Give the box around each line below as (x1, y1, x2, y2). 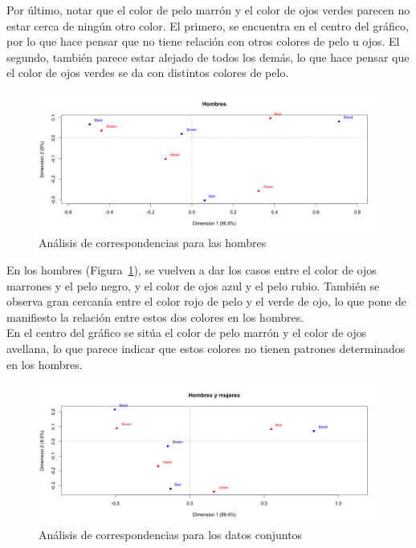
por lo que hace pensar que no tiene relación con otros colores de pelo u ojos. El (6, 33, 400, 50)
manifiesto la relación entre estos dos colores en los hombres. (6, 308, 304, 325)
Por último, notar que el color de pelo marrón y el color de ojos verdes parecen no (6, 2, 410, 18)
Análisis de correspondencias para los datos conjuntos (39, 526, 303, 542)
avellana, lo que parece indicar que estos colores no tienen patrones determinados (6, 340, 406, 357)
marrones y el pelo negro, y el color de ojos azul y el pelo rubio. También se (6, 277, 380, 294)
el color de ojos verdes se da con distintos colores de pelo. (6, 64, 289, 81)
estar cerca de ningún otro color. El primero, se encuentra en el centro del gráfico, (6, 17, 409, 34)
